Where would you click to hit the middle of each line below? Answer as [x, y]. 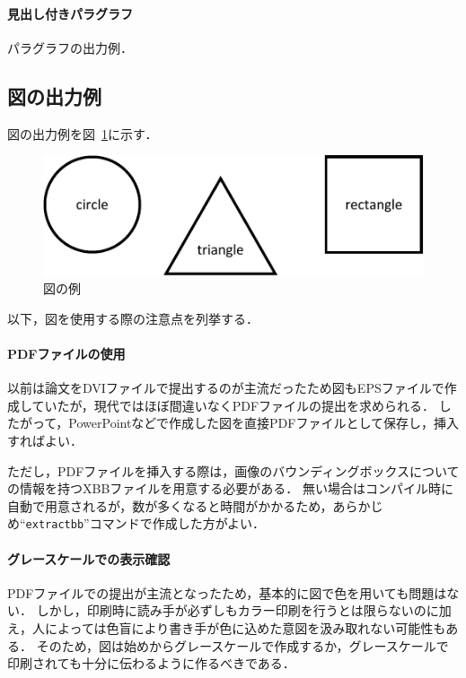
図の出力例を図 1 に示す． [83, 133]
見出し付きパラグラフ [70, 13]
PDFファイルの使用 [66, 354]
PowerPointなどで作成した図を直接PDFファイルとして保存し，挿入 [264, 423]
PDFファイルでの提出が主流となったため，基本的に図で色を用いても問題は [227, 592]
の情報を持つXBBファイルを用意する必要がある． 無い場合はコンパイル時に [230, 488]
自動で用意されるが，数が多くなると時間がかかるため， [170, 505]
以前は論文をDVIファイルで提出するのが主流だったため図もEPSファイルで [226, 388]
